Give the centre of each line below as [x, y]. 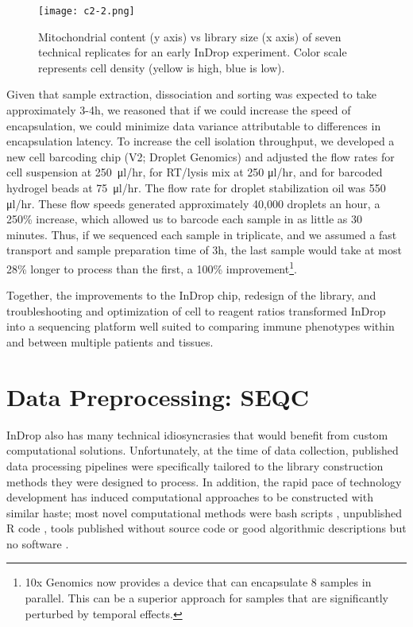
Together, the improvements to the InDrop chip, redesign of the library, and [191, 295]
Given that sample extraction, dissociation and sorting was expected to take [192, 94]
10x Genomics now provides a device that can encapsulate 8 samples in [198, 582]
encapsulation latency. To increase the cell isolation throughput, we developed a [201, 141]
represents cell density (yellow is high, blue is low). [162, 67]
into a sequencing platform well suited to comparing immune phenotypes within [201, 326]
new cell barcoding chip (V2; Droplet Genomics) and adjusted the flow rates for [201, 156]
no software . [38, 543]
